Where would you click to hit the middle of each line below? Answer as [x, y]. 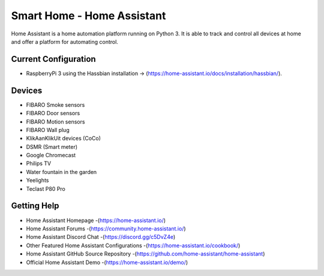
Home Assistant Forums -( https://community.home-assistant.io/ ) [106, 229]
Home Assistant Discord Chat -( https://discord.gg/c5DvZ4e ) [101, 237]
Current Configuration [53, 59]
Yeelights [37, 181]
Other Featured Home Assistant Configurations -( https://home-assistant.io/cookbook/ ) [133, 245]
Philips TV [38, 163]
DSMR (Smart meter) [52, 146]
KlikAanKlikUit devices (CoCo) [64, 139]
